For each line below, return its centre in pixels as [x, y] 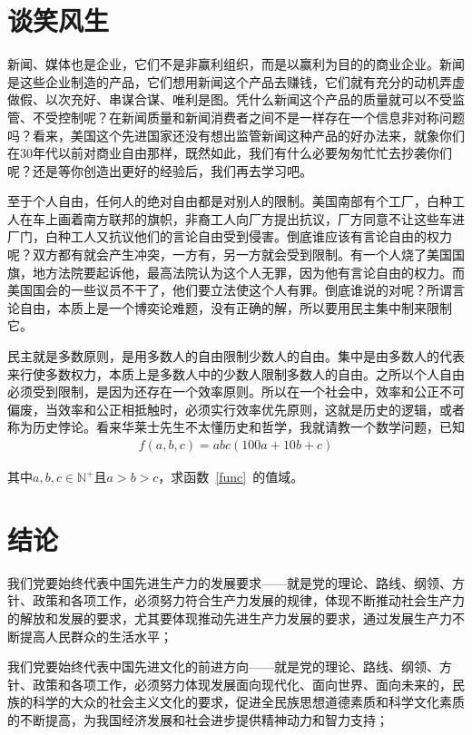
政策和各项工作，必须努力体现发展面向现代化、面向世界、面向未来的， [242, 684]
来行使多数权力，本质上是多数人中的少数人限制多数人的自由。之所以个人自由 [236, 373]
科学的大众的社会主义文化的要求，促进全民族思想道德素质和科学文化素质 [248, 702]
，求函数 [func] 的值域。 [231, 477]
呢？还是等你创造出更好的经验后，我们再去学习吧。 [160, 170]
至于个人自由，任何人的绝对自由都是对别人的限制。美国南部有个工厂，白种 [230, 201]
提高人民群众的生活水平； [96, 636]
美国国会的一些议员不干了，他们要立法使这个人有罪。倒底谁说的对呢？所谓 [230, 290]
